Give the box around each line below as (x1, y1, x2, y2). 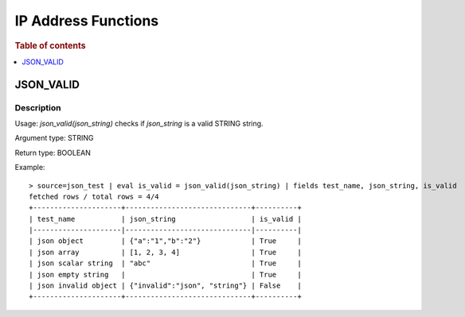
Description (14, 102, 61, 113)
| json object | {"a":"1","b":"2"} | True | (29, 237, 302, 245)
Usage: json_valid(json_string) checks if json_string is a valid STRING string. (14, 118, 264, 128)
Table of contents (14, 40, 87, 51)
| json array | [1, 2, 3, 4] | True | (29, 247, 302, 257)
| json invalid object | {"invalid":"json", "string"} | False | (29, 281, 302, 290)
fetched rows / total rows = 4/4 (29, 191, 159, 201)
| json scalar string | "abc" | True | (29, 259, 302, 268)
